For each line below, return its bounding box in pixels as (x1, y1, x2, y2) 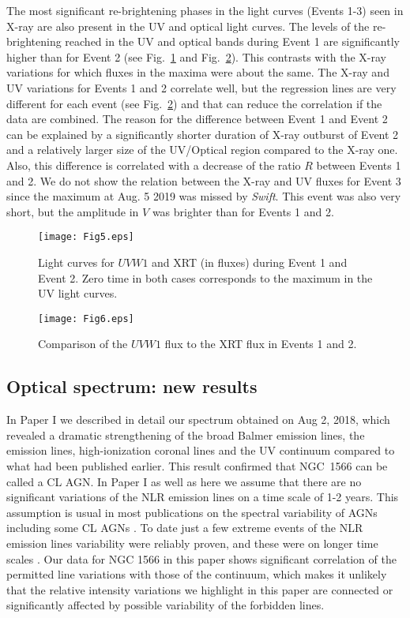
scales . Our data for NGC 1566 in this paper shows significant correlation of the (6, 550, 397, 567)
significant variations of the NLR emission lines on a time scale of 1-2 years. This (6, 489, 399, 505)
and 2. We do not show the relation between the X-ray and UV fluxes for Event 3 (6, 172, 401, 189)
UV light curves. (38, 285, 118, 302)
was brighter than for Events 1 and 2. (152, 203, 334, 219)
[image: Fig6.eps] (38, 313, 134, 324)
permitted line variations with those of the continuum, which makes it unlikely (6, 566, 387, 582)
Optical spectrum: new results (6, 374, 258, 399)
